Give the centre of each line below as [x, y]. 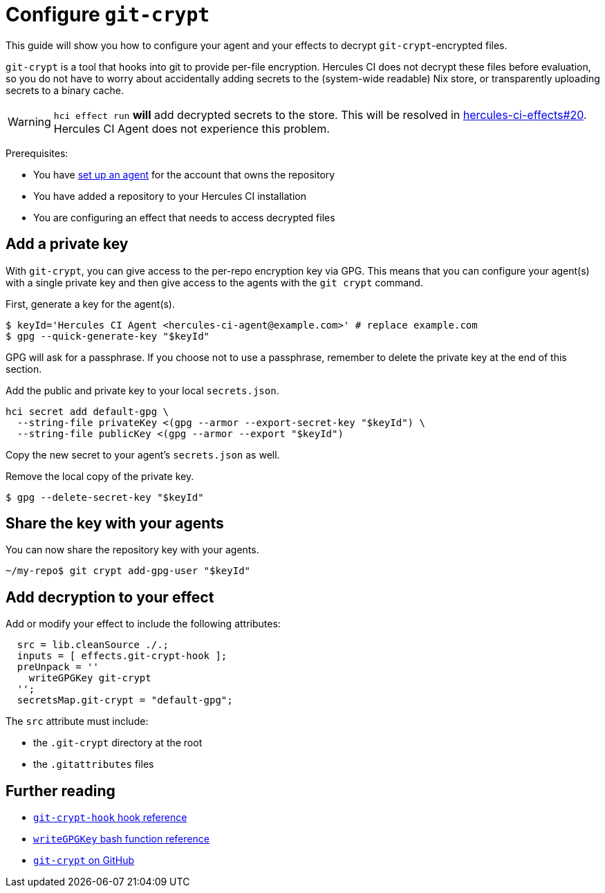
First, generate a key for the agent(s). [91, 304]
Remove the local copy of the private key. [100, 476]
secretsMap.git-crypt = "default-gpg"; [125, 700]
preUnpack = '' [58, 667]
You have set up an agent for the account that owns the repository [184, 174]
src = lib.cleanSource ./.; [93, 645]
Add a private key [67, 244]
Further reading [60, 791]
